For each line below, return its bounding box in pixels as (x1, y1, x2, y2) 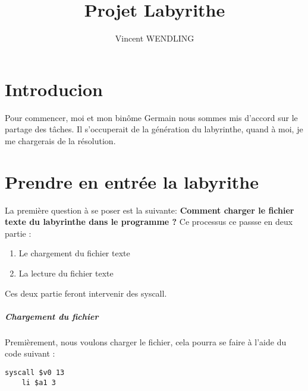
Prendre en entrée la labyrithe (5, 169, 259, 193)
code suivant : (5, 347, 55, 360)
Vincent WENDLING (115, 32, 194, 44)
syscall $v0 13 (5, 368, 65, 377)
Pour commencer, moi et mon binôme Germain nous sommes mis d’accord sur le (5, 111, 298, 123)
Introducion (5, 77, 103, 101)
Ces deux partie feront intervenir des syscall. (5, 287, 167, 299)
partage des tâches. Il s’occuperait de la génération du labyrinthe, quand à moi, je (5, 123, 303, 135)
